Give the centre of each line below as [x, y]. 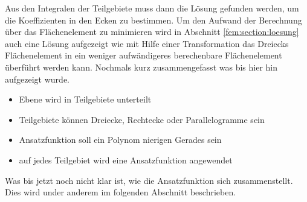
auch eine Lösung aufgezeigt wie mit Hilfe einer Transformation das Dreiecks [147, 43]
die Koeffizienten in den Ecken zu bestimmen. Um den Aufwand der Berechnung [153, 20]
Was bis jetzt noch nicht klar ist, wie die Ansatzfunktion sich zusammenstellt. [149, 180]
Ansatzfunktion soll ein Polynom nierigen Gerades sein [120, 140]
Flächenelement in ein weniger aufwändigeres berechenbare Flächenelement [144, 55]
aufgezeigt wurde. [37, 79]
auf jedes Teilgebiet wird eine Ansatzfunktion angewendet [126, 159]
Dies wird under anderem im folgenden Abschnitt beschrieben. [121, 192]
